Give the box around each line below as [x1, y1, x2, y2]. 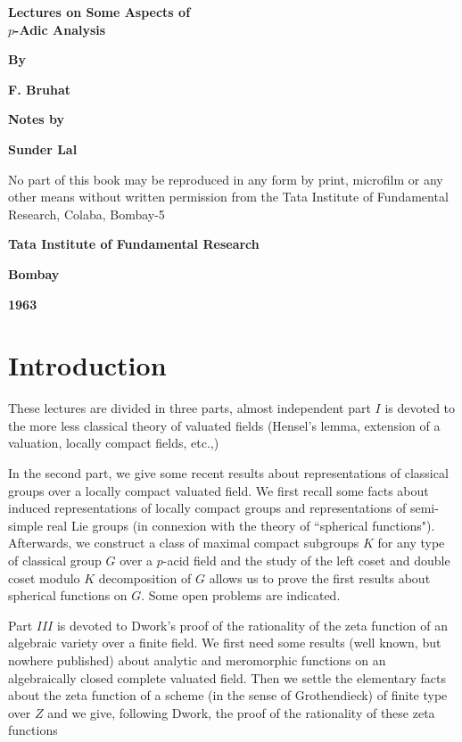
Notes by [8, 110, 64, 128]
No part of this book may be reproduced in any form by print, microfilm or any [8, 169, 443, 188]
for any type [377, 533, 445, 552]
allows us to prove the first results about [209, 568, 431, 587]
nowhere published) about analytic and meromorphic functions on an [8, 650, 386, 669]
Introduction [8, 347, 167, 383]
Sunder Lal [8, 139, 78, 158]
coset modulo [8, 568, 80, 587]
